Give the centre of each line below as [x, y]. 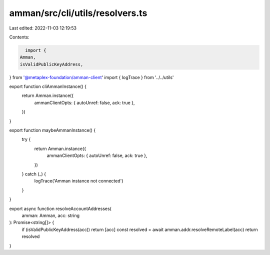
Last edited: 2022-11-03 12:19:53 [43, 28]
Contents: [19, 37]
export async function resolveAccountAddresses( [60, 208]
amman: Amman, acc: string [51, 215]
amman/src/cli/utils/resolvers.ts [78, 13]
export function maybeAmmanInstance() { [52, 130]
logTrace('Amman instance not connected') [79, 181]
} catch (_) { [34, 174]
